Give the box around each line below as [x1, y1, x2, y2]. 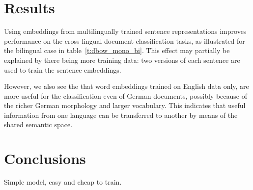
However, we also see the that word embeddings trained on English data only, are [4, 81, 249, 91]
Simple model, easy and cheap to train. [4, 177, 122, 187]
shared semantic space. [4, 119, 73, 130]
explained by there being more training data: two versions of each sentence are [4, 54, 240, 65]
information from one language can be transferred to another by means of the [4, 109, 238, 120]
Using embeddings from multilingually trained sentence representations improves [4, 26, 247, 36]
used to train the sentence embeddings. [4, 64, 121, 75]
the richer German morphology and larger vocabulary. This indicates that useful [4, 100, 246, 110]
